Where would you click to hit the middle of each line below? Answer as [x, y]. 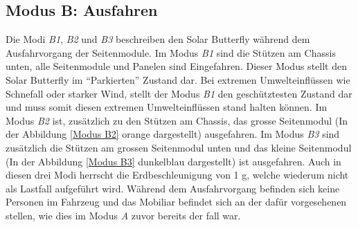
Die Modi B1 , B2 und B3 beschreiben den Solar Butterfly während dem [158, 39]
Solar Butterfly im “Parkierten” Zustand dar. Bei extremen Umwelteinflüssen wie [178, 79]
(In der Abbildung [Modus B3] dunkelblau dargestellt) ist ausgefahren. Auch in [173, 161]
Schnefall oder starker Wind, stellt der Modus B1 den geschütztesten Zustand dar [179, 93]
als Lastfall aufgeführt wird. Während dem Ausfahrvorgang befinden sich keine [173, 188]
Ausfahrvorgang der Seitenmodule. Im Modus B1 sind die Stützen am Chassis [171, 52]
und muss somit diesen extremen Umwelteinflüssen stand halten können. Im [167, 107]
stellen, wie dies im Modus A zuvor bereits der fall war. [123, 215]
